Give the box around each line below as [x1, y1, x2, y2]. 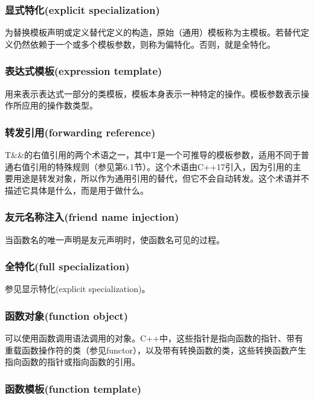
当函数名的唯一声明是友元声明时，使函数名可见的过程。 [5, 233, 225, 246]
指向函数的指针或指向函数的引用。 [5, 355, 140, 368]
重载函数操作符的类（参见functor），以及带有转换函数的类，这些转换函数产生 [5, 343, 306, 356]
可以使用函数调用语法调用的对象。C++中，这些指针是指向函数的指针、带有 [5, 332, 303, 344]
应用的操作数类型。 [21, 99, 98, 112]
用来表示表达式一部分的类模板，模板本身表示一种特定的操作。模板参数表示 [5, 87, 301, 100]
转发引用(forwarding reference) [5, 124, 156, 139]
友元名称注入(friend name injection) [5, 209, 179, 224]
